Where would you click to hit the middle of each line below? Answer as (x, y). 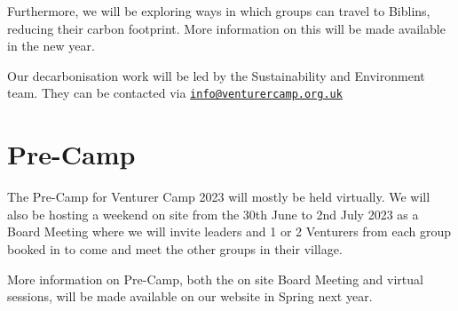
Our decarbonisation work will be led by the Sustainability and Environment (216, 75)
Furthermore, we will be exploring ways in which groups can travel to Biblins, (219, 11)
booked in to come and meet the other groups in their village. (175, 248)
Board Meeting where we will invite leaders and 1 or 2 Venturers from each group (229, 231)
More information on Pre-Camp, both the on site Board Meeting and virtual (215, 279)
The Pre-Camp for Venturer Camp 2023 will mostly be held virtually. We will (219, 197)
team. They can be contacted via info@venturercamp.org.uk (175, 93)
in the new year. (51, 46)
